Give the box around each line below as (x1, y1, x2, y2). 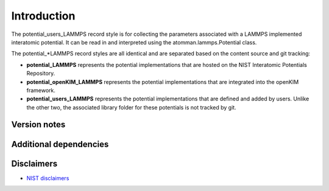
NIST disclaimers (26, 174, 69, 182)
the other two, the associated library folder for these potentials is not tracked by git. (26, 103, 237, 111)
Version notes (11, 119, 66, 130)
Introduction (11, 9, 76, 23)
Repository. (26, 70, 55, 77)
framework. (26, 86, 56, 94)
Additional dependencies (11, 139, 109, 149)
